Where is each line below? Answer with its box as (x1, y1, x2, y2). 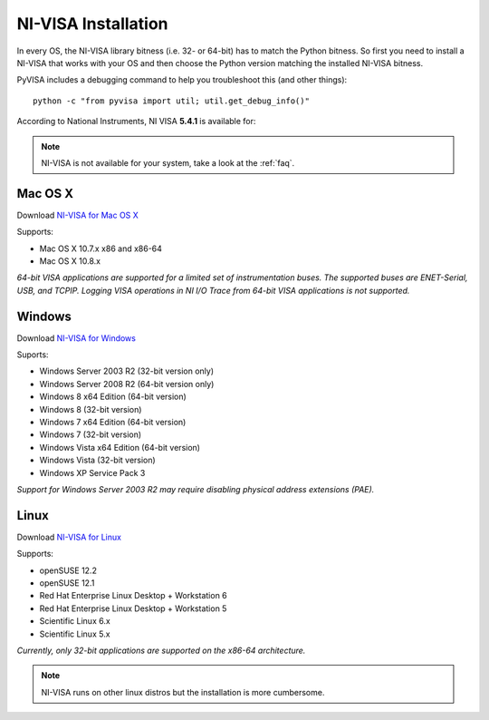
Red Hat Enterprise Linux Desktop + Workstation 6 (39, 590, 228, 601)
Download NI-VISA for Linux (16, 531, 122, 542)
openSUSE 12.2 (39, 565, 97, 576)
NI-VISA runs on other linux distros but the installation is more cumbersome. (41, 686, 325, 697)
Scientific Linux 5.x (39, 628, 110, 639)
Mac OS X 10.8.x (39, 255, 101, 267)
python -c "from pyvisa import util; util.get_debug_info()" (33, 95, 310, 106)
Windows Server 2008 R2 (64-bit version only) (39, 378, 215, 389)
